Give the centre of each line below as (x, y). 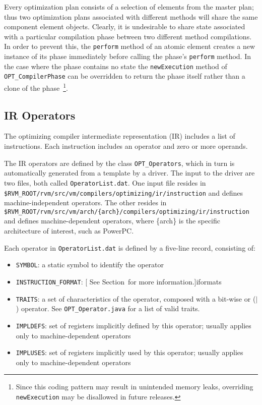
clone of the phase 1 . (36, 87)
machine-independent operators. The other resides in (85, 202)
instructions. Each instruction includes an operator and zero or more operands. (126, 146)
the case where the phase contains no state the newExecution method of (116, 66)
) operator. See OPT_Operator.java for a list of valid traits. (108, 308)
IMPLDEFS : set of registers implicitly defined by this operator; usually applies (134, 325)
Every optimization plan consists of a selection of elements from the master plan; (129, 7)
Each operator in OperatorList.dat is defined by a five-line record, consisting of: (130, 247)
